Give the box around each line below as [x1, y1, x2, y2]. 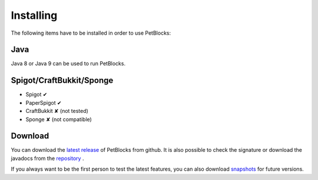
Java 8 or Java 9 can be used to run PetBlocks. [11, 60, 126, 67]
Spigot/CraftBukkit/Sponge [11, 75, 114, 85]
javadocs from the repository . [11, 155, 84, 162]
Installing [11, 9, 58, 22]
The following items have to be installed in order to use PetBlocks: [11, 29, 171, 36]
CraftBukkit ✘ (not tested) [25, 108, 88, 115]
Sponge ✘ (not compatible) [25, 115, 92, 123]
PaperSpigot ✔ [25, 99, 62, 106]
